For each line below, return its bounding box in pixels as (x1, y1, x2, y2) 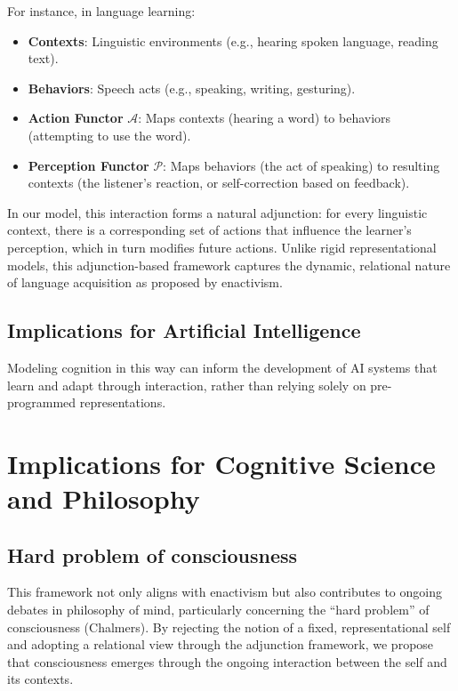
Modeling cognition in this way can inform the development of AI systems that (7, 358, 438, 376)
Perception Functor (28, 156, 149, 174)
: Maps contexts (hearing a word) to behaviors (138, 108, 391, 127)
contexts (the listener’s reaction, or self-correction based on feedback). (28, 173, 410, 192)
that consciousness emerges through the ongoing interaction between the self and (7, 652, 447, 671)
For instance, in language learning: (7, 2, 196, 20)
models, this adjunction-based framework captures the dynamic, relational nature (7, 255, 451, 274)
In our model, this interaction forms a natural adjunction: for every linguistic (7, 203, 428, 221)
